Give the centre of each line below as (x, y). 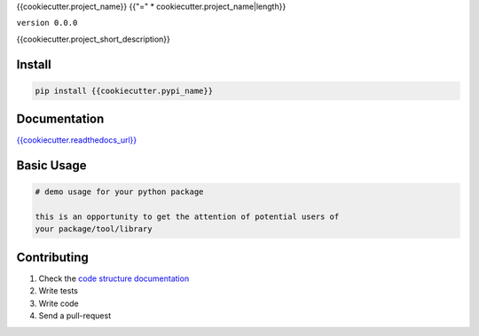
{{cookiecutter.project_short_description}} (93, 39)
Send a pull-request (75, 316)
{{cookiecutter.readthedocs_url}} (77, 140)
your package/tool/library (94, 229)
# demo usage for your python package (119, 192)
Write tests (59, 291)
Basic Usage (51, 165)
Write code (59, 303)
